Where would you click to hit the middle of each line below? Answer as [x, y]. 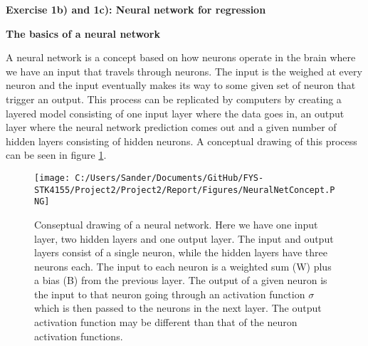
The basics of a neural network [83, 33]
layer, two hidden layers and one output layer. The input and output [184, 238]
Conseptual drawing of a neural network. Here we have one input [176, 224]
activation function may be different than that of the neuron [166, 322]
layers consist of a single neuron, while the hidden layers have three [181, 252]
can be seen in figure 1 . [56, 155]
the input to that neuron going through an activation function [170, 294]
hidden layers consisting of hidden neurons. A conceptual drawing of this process [182, 141]
